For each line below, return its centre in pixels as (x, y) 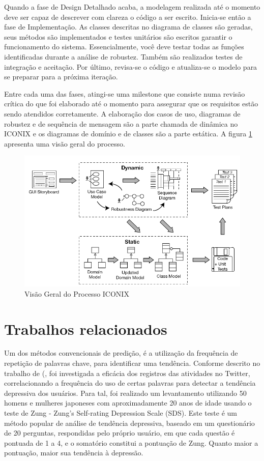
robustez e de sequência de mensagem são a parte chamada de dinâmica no (121, 123)
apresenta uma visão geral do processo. (65, 143)
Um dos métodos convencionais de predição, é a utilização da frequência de (121, 353)
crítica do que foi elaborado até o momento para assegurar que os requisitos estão (131, 104)
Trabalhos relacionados (86, 328)
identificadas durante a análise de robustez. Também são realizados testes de (123, 56)
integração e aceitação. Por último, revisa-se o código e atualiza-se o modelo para (131, 66)
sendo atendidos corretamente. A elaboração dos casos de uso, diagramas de (122, 113)
